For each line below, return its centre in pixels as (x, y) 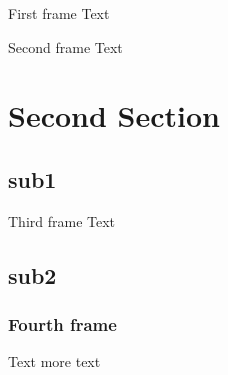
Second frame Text (65, 46)
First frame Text (59, 13)
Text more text (54, 361)
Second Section (114, 115)
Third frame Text (62, 220)
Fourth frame (62, 324)
